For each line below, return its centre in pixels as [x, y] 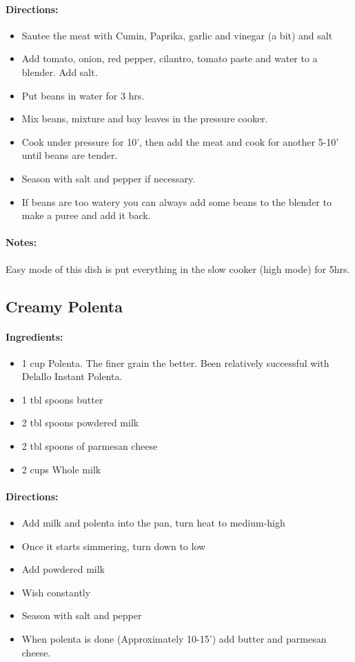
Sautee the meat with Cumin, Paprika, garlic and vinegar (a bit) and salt [177, 35]
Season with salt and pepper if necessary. [109, 178]
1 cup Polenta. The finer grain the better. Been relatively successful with [175, 362]
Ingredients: [34, 336]
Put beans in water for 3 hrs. [83, 95]
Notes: [21, 242]
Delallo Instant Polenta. [72, 376]
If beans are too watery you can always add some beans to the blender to [176, 201]
